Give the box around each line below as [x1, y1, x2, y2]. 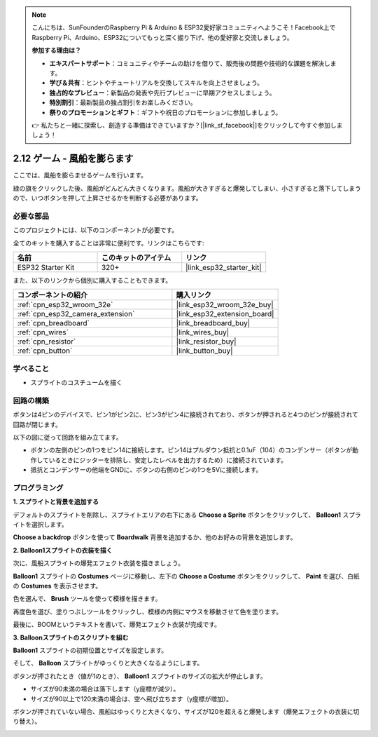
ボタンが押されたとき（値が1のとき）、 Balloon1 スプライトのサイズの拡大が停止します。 [13, 672, 267, 680]
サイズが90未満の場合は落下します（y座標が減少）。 [30, 684, 180, 694]
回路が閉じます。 [13, 420, 62, 428]
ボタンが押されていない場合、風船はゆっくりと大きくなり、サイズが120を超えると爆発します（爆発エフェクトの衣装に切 [13, 707, 360, 715]
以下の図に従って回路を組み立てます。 [13, 433, 122, 441]
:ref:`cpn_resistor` [17, 337, 76, 346]
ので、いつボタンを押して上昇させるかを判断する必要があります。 [13, 194, 202, 202]
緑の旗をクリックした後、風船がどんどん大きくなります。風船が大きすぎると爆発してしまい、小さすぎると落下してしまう [13, 184, 362, 192]
